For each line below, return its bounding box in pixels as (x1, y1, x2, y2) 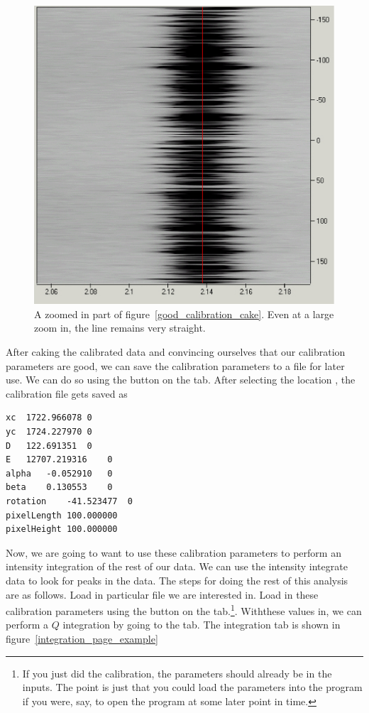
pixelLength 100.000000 (6, 510, 118, 521)
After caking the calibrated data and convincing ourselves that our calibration (6, 344, 346, 359)
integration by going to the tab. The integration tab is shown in (62, 617, 341, 632)
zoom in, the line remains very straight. (34, 320, 206, 335)
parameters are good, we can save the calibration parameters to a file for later (6, 358, 345, 373)
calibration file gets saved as (6, 386, 128, 401)
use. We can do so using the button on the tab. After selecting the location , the (6, 372, 356, 387)
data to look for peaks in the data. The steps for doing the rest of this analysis (6, 572, 348, 587)
